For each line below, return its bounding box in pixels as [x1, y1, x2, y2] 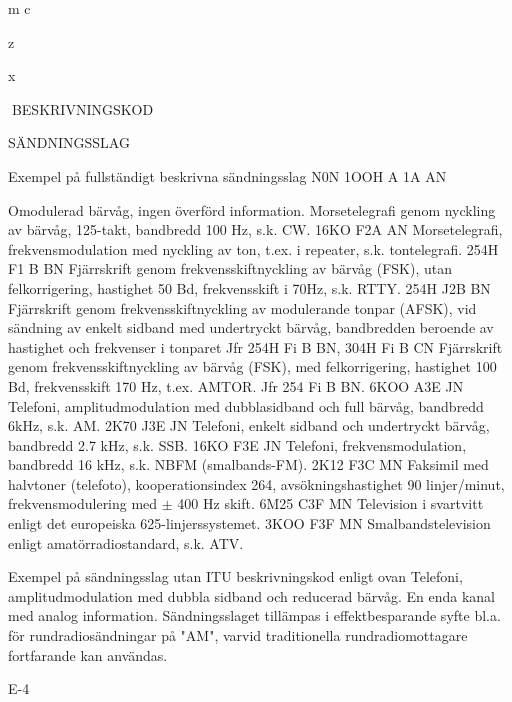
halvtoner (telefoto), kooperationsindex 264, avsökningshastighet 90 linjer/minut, [8, 473, 505, 494]
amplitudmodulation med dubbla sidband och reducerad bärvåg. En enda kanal [8, 585, 495, 606]
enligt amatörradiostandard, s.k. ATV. [8, 532, 244, 553]
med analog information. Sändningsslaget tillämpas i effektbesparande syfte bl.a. [8, 605, 501, 626]
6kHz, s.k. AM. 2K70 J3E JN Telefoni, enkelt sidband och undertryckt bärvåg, [8, 415, 490, 436]
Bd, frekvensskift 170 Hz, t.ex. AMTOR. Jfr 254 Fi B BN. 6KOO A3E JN [8, 375, 464, 396]
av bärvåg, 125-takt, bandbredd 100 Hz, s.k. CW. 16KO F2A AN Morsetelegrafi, [8, 219, 503, 240]
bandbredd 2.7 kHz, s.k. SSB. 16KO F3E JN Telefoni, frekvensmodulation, [8, 434, 467, 455]
